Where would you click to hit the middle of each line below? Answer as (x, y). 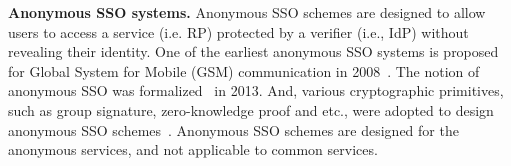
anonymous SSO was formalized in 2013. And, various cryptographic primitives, (256, 90)
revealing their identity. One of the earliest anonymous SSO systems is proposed (253, 51)
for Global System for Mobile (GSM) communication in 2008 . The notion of (244, 70)
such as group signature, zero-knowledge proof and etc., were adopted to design (251, 109)
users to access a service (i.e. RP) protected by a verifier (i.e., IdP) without (238, 31)
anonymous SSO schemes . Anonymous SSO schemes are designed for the (233, 129)
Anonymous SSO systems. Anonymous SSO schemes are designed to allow (247, 12)
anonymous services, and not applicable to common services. (193, 149)
